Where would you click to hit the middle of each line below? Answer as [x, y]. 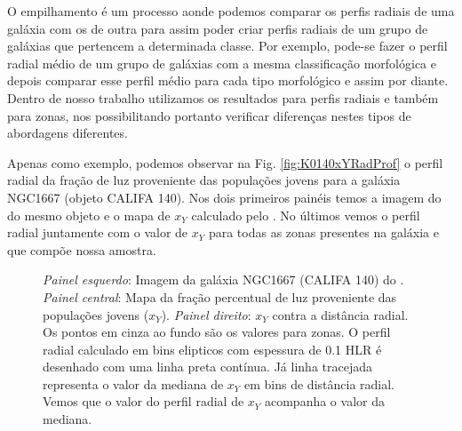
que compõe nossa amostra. [82, 249]
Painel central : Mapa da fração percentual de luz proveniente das [220, 296]
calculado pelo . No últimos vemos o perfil [306, 215]
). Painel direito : [206, 314]
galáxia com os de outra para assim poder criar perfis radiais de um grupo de [218, 28]
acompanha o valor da [324, 401]
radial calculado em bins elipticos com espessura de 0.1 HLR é [212, 349]
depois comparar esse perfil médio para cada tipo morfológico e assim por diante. [228, 80]
